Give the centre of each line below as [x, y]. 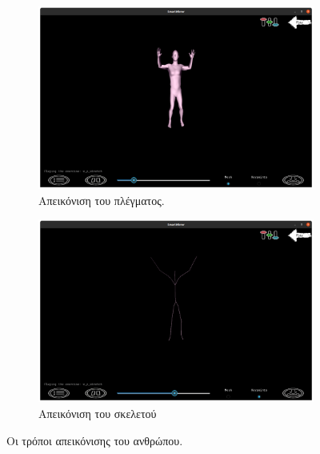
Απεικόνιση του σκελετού [98, 413]
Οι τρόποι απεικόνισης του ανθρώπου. [95, 440]
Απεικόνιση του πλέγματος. [102, 200]
